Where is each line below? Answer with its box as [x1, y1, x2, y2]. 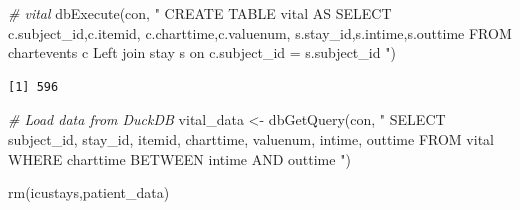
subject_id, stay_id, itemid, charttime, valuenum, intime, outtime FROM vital [8, 128, 494, 149]
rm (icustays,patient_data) [8, 182, 170, 203]
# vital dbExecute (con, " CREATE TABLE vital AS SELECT [8, 3, 392, 23]
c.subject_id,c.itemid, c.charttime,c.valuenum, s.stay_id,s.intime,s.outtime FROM [8, 22, 512, 43]
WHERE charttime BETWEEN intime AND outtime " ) [8, 148, 351, 169]
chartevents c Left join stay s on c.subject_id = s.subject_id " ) [8, 42, 396, 63]
